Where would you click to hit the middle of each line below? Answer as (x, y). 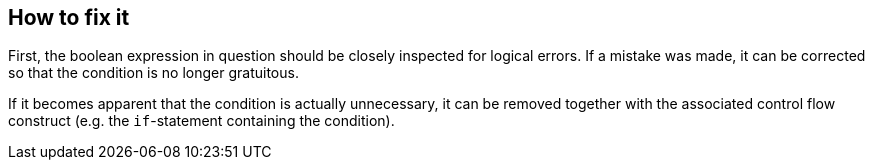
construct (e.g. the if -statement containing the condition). (201, 121)
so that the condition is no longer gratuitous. (153, 73)
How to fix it (69, 17)
